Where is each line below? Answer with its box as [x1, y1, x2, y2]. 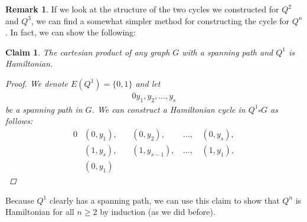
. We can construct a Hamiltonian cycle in [92, 103, 246, 115]
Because [5, 194, 34, 206]
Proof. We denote [5, 77, 68, 89]
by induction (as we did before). [100, 205, 215, 218]
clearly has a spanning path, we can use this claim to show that [49, 194, 280, 206]
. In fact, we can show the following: [5, 26, 136, 38]
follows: [5, 115, 33, 127]
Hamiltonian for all [5, 205, 74, 218]
